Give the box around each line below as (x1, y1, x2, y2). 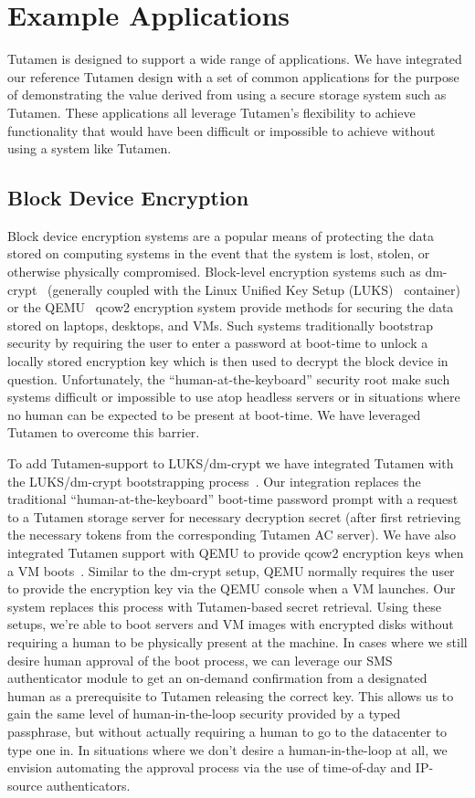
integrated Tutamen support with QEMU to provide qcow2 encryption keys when (7, 542, 464, 562)
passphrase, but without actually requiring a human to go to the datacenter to (7, 721, 448, 740)
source (7, 775, 43, 794)
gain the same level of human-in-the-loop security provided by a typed (7, 704, 401, 723)
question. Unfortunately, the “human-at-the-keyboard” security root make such (7, 369, 450, 388)
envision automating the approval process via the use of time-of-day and (7, 758, 412, 777)
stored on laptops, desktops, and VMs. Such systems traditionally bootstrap (7, 315, 433, 334)
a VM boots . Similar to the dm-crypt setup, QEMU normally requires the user (7, 561, 455, 580)
